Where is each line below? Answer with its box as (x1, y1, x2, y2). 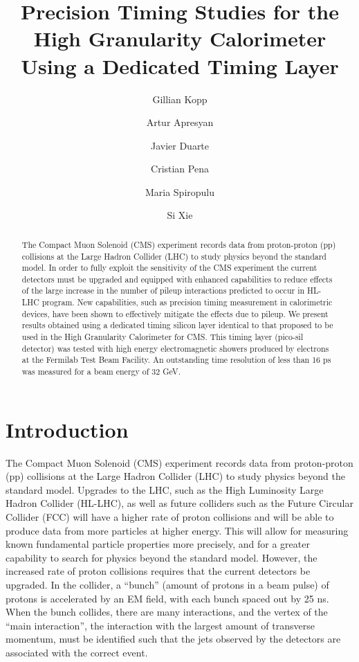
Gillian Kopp (152, 91, 208, 106)
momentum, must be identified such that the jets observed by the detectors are (6, 632, 341, 646)
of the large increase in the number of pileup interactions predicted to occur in (21, 285, 305, 296)
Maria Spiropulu (145, 184, 215, 199)
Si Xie (167, 208, 193, 222)
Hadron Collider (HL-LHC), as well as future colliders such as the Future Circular (6, 496, 353, 510)
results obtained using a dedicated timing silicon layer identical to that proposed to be (21, 319, 333, 331)
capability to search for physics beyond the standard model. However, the (6, 550, 317, 564)
